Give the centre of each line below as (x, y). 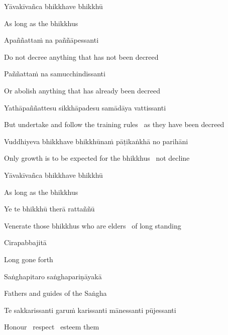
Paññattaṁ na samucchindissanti (55, 74)
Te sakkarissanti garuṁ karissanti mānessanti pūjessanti (90, 310)
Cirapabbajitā (25, 242)
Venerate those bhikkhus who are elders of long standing (93, 225)
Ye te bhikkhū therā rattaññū (49, 209)
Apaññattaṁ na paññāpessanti (51, 40)
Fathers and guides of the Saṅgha (55, 293)
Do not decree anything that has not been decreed (81, 57)
